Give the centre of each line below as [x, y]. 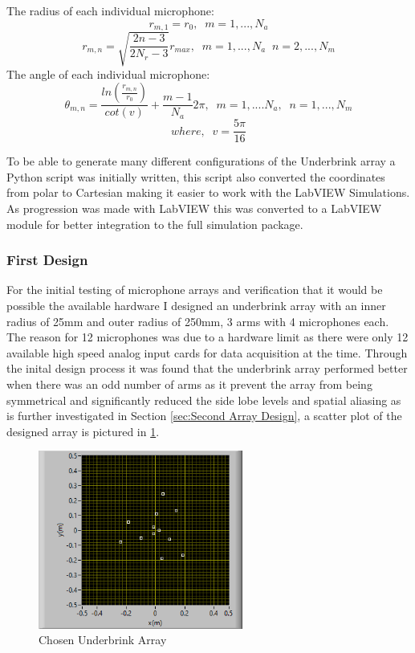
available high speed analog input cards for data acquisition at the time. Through [207, 352]
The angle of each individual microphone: [108, 73]
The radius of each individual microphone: [110, 10]
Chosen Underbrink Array [103, 640]
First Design [47, 260]
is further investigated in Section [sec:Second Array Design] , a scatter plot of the [204, 416]
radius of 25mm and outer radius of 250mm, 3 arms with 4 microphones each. [198, 321]
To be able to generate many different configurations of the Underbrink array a [201, 161]
